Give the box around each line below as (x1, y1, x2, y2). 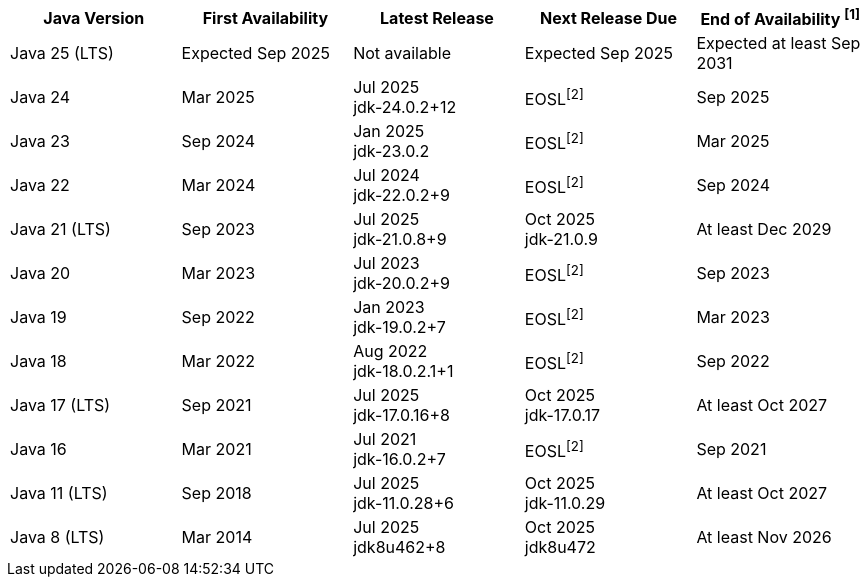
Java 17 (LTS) (10, 395, 111, 416)
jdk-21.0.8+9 (353, 229, 447, 250)
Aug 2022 (353, 341, 428, 362)
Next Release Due (540, 7, 678, 28)
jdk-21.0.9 (524, 229, 598, 250)
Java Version (43, 7, 145, 28)
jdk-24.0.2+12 (353, 97, 457, 118)
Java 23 (10, 131, 70, 152)
